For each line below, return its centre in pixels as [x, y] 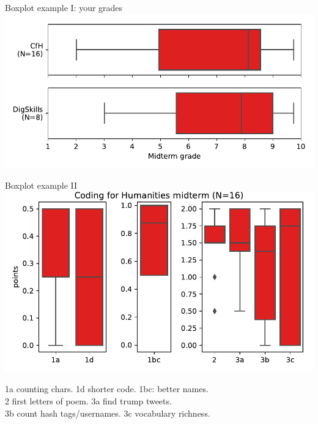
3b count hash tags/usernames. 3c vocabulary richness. [108, 413]
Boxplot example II [41, 185]
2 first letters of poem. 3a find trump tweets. [88, 400]
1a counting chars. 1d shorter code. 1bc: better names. [107, 389]
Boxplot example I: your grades [64, 7]
